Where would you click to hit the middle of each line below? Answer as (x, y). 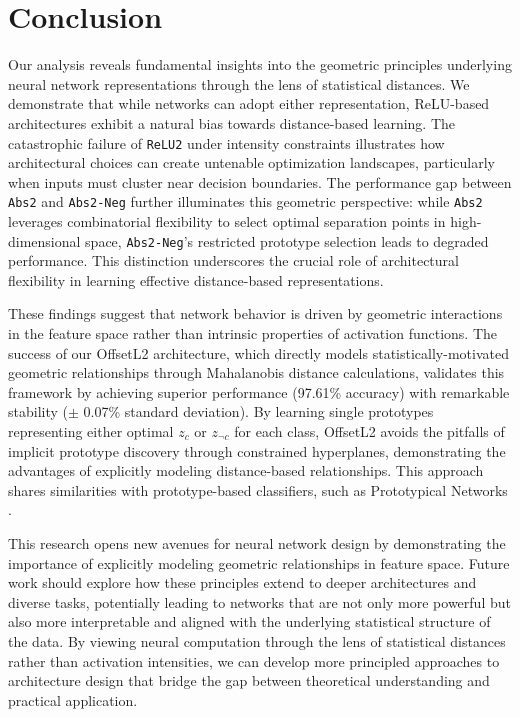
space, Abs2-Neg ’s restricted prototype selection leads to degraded (287, 240)
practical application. (73, 699)
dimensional (44, 240)
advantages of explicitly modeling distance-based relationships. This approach (246, 470)
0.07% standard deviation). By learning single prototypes (258, 411)
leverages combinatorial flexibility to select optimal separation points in (227, 221)
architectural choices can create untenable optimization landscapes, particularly (251, 162)
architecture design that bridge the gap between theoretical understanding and (249, 680)
